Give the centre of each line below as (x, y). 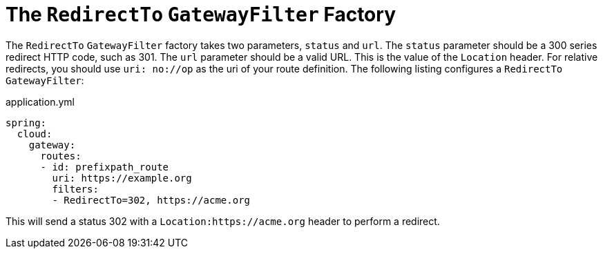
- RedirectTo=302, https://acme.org (151, 200)
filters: (75, 189)
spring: (26, 123)
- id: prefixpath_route (105, 167)
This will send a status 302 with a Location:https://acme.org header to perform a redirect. (223, 221)
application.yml (40, 101)
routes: (61, 156)
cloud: (35, 134)
